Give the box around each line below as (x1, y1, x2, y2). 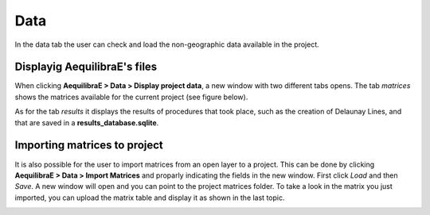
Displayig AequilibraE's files (14, 60, 158, 74)
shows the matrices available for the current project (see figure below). (14, 92, 248, 102)
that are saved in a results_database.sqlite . (14, 117, 159, 127)
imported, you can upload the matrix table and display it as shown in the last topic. (14, 193, 285, 202)
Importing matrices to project (14, 139, 163, 152)
